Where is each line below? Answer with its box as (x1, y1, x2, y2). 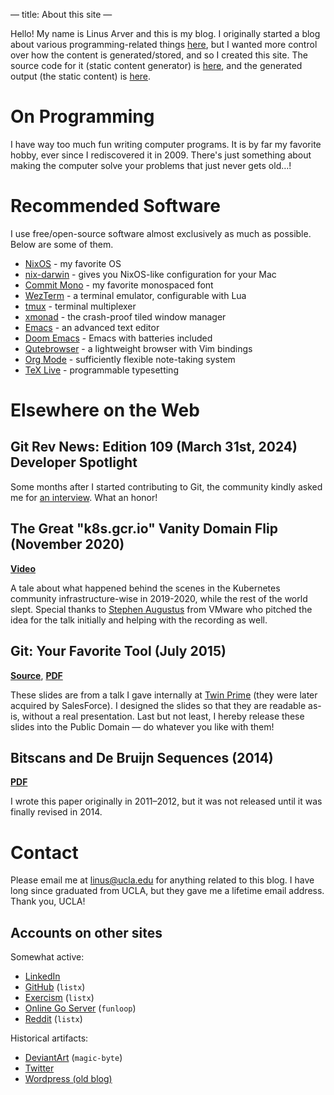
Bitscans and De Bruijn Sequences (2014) (10, 749, 274, 766)
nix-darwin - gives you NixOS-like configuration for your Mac (24, 268, 277, 280)
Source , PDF (10, 669, 63, 681)
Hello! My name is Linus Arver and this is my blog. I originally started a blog (10, 28, 321, 39)
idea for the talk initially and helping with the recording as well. (10, 614, 268, 626)
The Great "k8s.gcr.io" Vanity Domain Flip (10, 520, 278, 538)
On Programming (10, 105, 155, 128)
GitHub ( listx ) (24, 981, 86, 993)
